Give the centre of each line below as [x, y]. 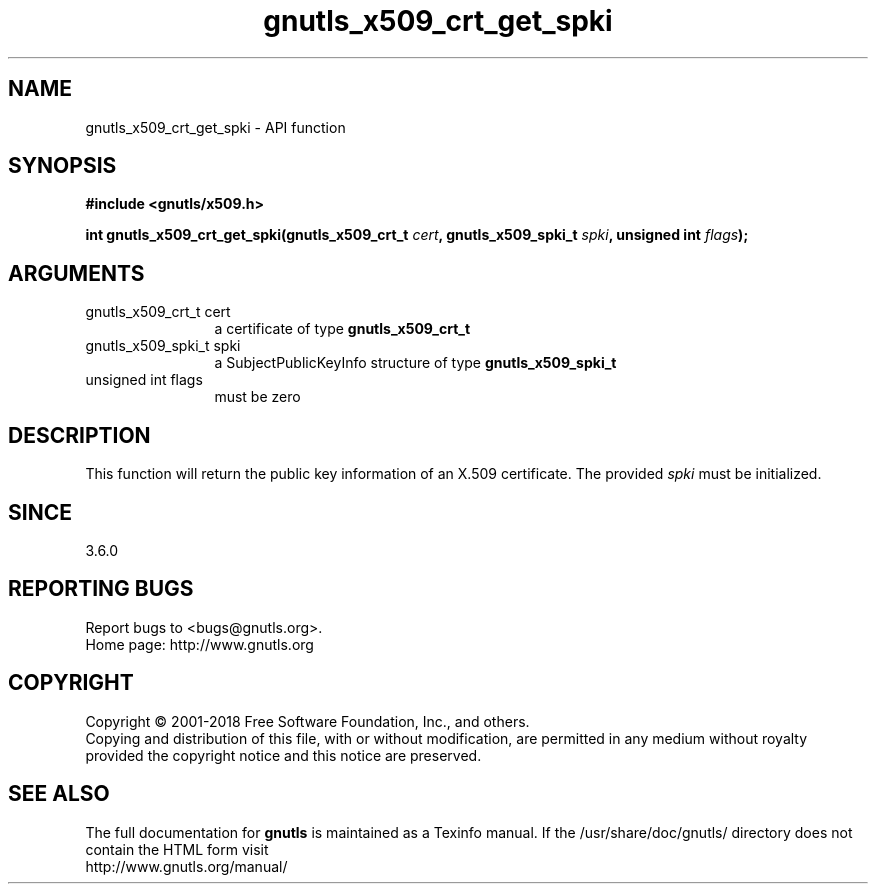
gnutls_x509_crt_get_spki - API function [215, 127]
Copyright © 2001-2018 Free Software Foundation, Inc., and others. [307, 721]
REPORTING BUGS [101, 589]
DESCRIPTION [79, 435]
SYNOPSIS [62, 166]
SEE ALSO [59, 794]
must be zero [257, 397]
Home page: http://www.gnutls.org [199, 644]
